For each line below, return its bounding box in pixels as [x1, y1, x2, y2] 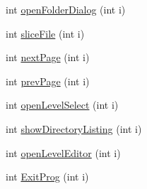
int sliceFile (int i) [6, 26, 85, 40]
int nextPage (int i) [6, 50, 90, 65]
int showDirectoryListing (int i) [6, 121, 142, 136]
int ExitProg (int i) [6, 169, 89, 184]
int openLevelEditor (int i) [6, 145, 121, 160]
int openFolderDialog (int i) [6, 2, 126, 16]
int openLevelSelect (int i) [6, 97, 119, 112]
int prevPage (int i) [6, 73, 90, 88]
